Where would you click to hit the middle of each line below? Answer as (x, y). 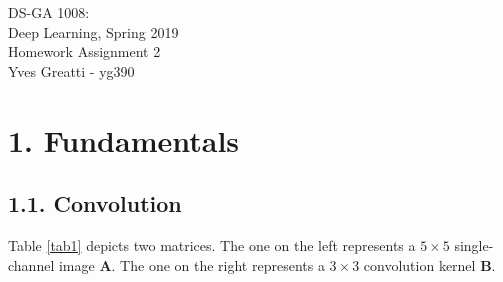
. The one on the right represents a (218, 264)
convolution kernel (419, 264)
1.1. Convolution (95, 203)
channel (31, 264)
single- (474, 244)
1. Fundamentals (124, 139)
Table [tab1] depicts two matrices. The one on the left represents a (212, 244)
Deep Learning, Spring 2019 (93, 31)
